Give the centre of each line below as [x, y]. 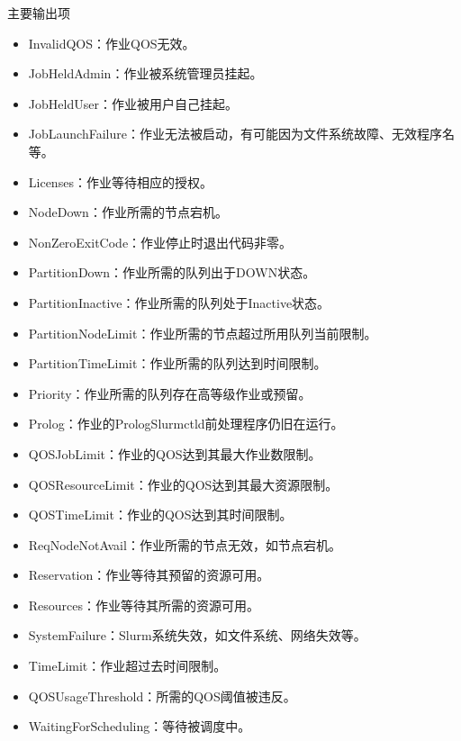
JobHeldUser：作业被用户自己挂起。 [133, 103]
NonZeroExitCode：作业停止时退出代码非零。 [160, 242]
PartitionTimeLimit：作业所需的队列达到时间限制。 [177, 363]
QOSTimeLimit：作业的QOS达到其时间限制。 [160, 515]
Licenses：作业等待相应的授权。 [120, 181]
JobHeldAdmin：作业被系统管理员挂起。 [145, 73]
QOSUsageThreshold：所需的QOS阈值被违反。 [162, 696]
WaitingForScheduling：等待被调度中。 [140, 726]
